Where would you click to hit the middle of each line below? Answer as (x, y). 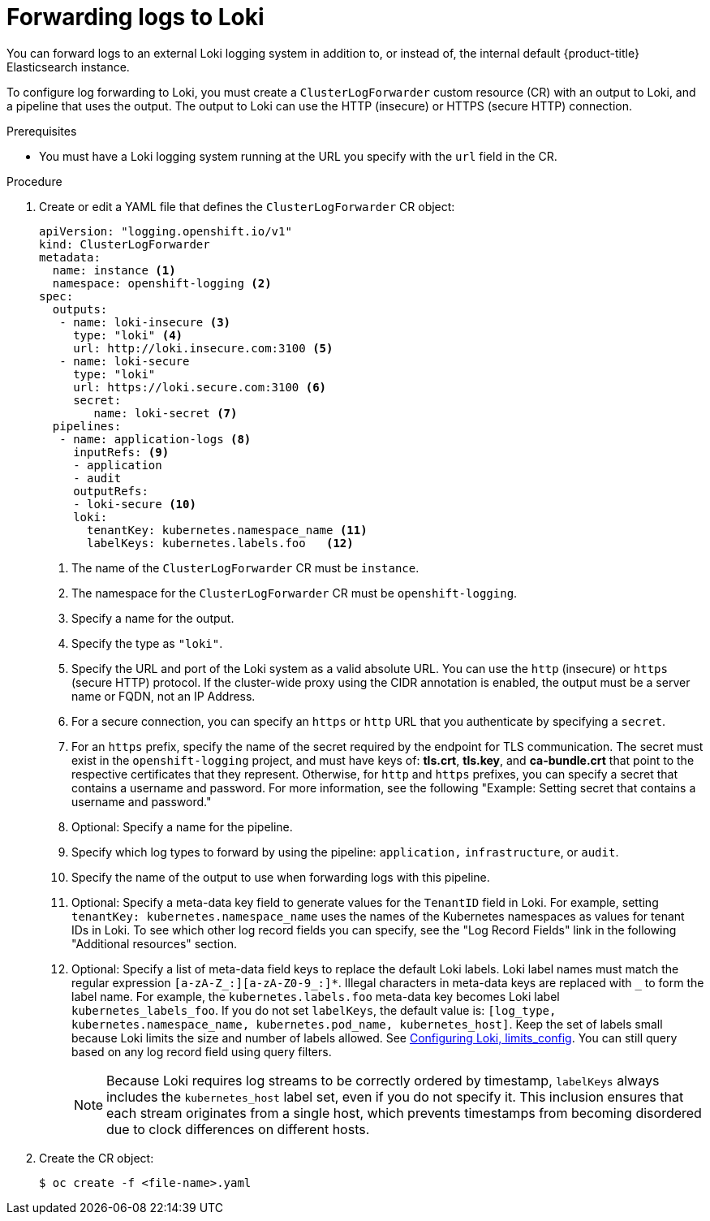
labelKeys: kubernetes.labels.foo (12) (220, 543)
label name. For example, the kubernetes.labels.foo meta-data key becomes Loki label (316, 996)
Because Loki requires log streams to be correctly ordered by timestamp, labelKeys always (383, 1080)
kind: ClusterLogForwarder (125, 244)
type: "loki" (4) (128, 335)
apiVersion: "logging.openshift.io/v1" (166, 231)
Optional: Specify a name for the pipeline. (182, 826)
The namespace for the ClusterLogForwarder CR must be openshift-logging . (295, 593)
